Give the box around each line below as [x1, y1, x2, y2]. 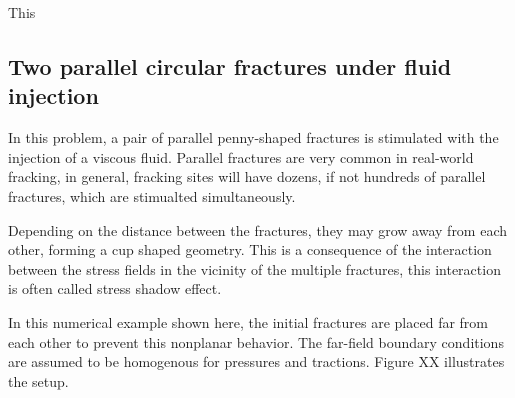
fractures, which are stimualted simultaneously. [8, 185, 296, 206]
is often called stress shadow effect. [8, 278, 222, 299]
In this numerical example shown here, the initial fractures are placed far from [8, 311, 489, 332]
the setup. [8, 370, 69, 391]
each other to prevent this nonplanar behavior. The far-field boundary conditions [8, 331, 504, 352]
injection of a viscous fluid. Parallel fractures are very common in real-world [8, 146, 474, 167]
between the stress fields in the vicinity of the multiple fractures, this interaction [8, 258, 501, 279]
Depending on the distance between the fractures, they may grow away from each [8, 219, 508, 240]
